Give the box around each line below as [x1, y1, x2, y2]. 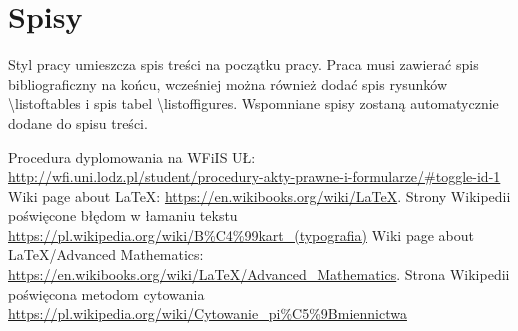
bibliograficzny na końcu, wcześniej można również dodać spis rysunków [8, 73, 448, 94]
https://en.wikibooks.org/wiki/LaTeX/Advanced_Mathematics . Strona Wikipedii [8, 264, 510, 285]
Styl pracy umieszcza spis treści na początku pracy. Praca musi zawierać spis [8, 54, 479, 75]
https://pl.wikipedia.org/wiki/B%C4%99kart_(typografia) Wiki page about [8, 224, 474, 245]
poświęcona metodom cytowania [8, 283, 205, 304]
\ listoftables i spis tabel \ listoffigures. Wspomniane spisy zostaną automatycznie [8, 93, 499, 114]
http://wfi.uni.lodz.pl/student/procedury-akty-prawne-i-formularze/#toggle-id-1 [8, 166, 501, 187]
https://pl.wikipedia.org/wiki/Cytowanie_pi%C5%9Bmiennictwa [8, 303, 407, 324]
